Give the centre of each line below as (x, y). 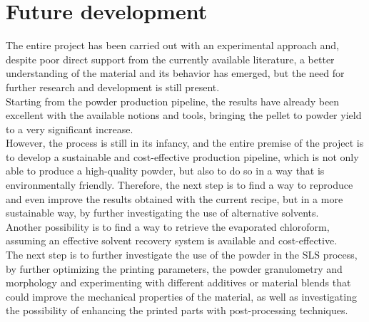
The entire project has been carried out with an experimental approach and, (172, 45)
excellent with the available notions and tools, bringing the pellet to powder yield (184, 115)
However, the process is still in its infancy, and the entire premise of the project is (185, 143)
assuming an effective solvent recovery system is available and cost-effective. (172, 240)
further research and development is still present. (113, 87)
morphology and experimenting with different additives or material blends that (178, 282)
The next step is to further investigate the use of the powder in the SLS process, (182, 255)
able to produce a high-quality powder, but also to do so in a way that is (165, 171)
